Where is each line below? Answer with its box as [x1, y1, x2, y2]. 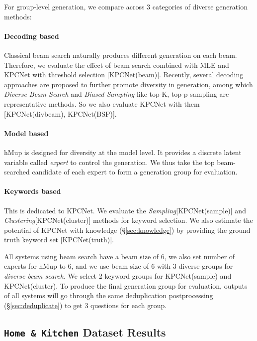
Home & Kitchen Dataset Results [4, 324, 166, 340]
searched [4, 167, 30, 177]
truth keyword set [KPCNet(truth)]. [4, 234, 114, 245]
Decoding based [4, 30, 59, 41]
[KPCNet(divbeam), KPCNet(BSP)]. [4, 108, 117, 119]
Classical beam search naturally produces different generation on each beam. [4, 49, 237, 60]
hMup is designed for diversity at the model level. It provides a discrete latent [4, 147, 242, 157]
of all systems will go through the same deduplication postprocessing [4, 290, 213, 301]
